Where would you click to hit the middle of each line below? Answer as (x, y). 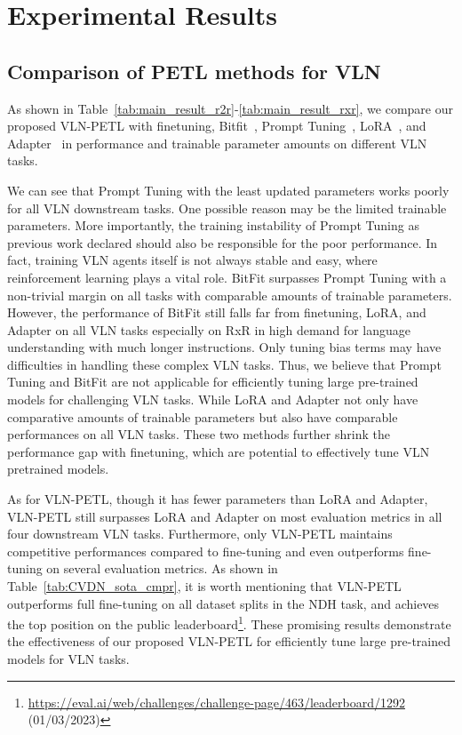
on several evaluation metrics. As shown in (162, 568)
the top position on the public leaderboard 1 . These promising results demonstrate (229, 623)
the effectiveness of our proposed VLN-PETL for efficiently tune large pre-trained (229, 641)
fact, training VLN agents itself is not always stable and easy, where (192, 260)
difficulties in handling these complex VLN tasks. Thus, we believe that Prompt (224, 364)
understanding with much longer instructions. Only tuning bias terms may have (224, 347)
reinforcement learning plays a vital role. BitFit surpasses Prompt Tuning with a (227, 277)
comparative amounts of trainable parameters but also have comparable (203, 416)
